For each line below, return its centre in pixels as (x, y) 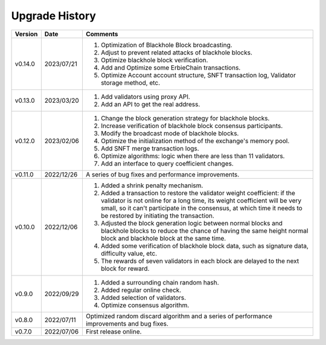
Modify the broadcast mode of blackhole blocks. (170, 133)
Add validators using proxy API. (145, 97)
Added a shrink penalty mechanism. (152, 185)
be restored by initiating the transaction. (157, 216)
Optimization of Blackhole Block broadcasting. (166, 45)
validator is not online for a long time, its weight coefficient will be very (201, 201)
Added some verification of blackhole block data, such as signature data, (205, 246)
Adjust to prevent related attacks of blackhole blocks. (177, 53)
